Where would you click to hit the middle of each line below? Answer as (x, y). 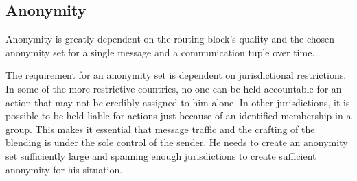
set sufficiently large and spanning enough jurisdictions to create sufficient (161, 155)
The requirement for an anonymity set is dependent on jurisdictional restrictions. (176, 75)
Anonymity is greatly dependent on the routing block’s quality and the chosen (170, 39)
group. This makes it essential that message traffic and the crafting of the (160, 129)
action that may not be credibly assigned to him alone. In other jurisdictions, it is (178, 102)
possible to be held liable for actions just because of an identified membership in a (178, 116)
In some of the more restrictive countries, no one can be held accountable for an (174, 88)
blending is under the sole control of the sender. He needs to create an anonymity (177, 142)
